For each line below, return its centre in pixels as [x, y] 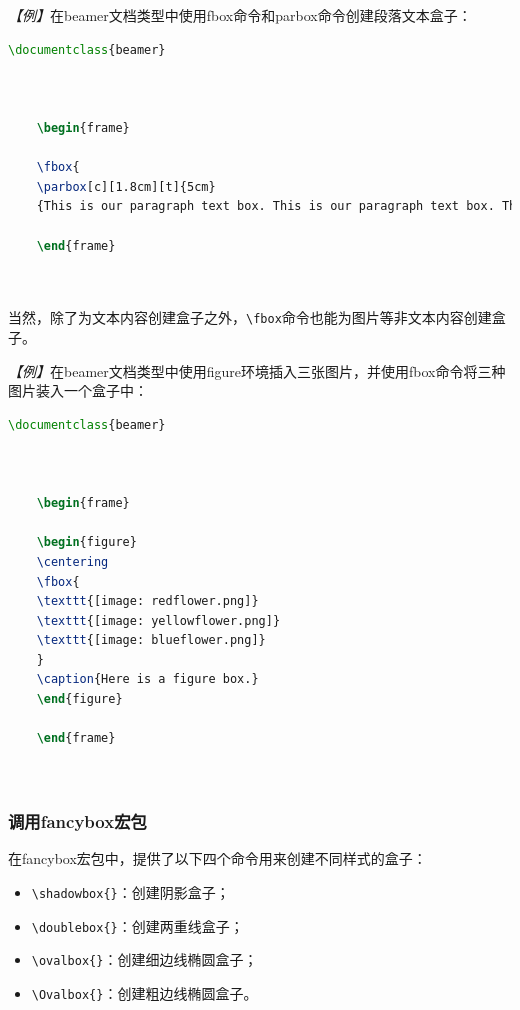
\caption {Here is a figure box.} [147, 679]
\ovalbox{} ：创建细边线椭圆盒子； [144, 959]
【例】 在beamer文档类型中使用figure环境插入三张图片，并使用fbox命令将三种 [257, 370]
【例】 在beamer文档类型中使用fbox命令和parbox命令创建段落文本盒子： [240, 15]
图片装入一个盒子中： [78, 390]
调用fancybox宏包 [77, 820]
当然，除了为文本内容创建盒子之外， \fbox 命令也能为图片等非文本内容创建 [250, 317]
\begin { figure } [86, 542]
